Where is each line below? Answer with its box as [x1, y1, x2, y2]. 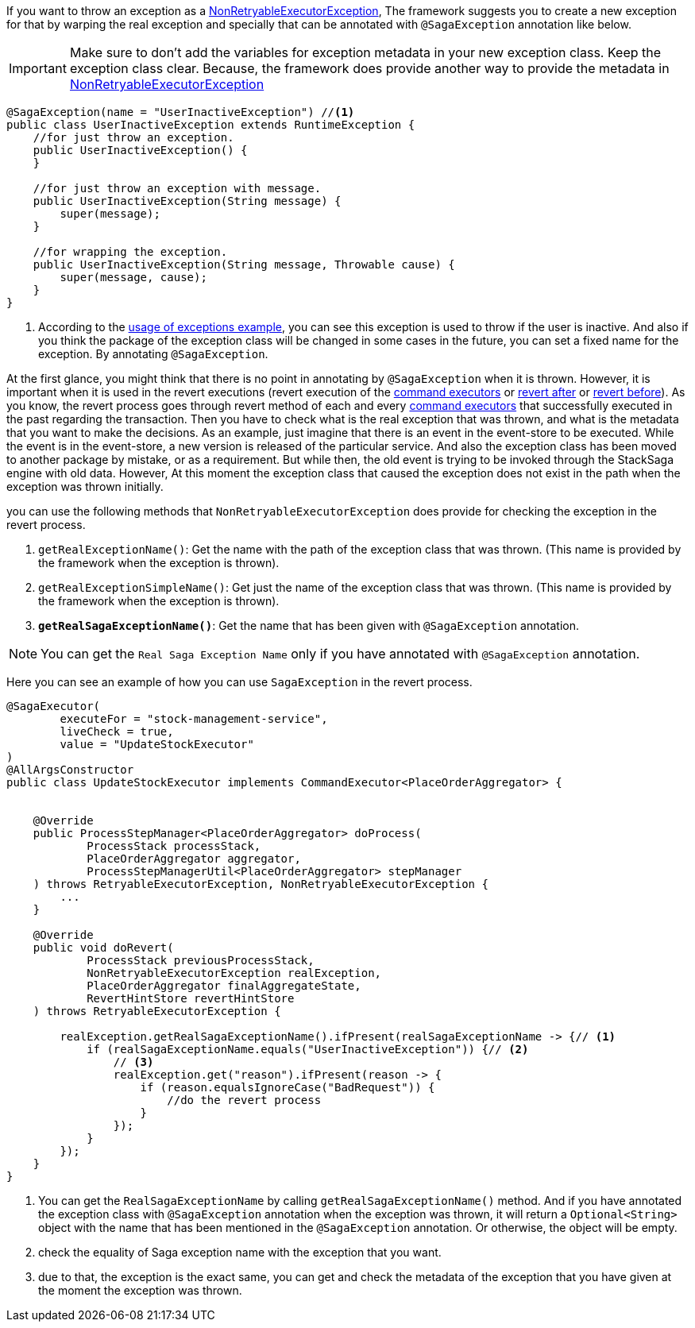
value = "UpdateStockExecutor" [60, 738, 254, 751]
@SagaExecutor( [6, 700, 101, 712]
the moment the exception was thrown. [38, 1284, 242, 1297]
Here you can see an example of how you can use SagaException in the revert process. [6, 675, 473, 689]
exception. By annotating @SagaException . [38, 347, 268, 361]
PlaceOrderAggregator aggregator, [87, 852, 301, 865]
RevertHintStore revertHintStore [87, 992, 295, 1005]
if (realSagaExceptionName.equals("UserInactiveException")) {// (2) [87, 1043, 529, 1056]
